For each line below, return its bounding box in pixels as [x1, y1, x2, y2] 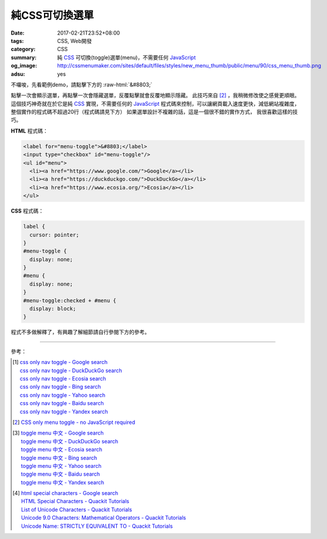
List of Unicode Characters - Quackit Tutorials [21, 506, 132, 513]
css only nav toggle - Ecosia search [19, 375, 106, 382]
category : [11, 46, 36, 53]
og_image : [11, 62, 38, 69]
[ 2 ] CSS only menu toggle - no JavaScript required [12, 419, 136, 426]
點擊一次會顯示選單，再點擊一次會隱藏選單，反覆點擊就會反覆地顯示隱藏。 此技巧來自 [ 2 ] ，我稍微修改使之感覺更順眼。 [11, 92, 300, 99]
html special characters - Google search [21, 490, 119, 497]
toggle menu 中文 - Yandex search [21, 479, 104, 486]
